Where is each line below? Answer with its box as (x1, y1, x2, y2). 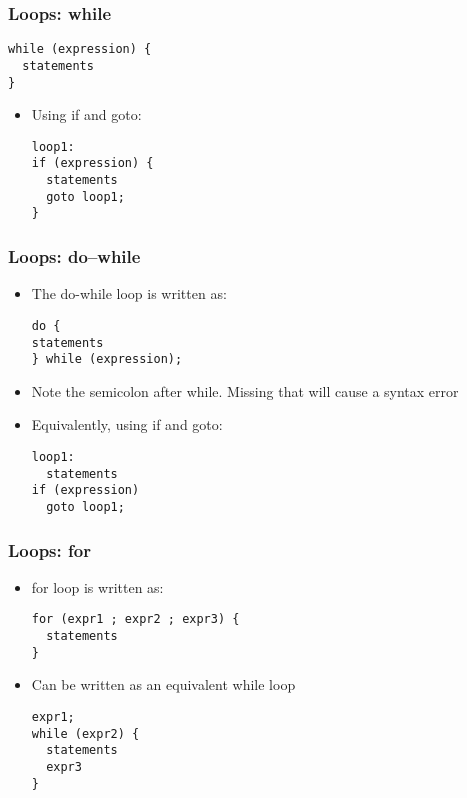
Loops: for (8, 537, 91, 562)
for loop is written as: (31, 576, 164, 597)
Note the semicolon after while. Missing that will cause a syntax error (31, 380, 459, 401)
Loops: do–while (8, 243, 141, 268)
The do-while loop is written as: (31, 283, 227, 304)
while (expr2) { (31, 726, 140, 741)
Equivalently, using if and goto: (31, 414, 223, 435)
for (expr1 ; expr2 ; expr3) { (31, 612, 240, 627)
